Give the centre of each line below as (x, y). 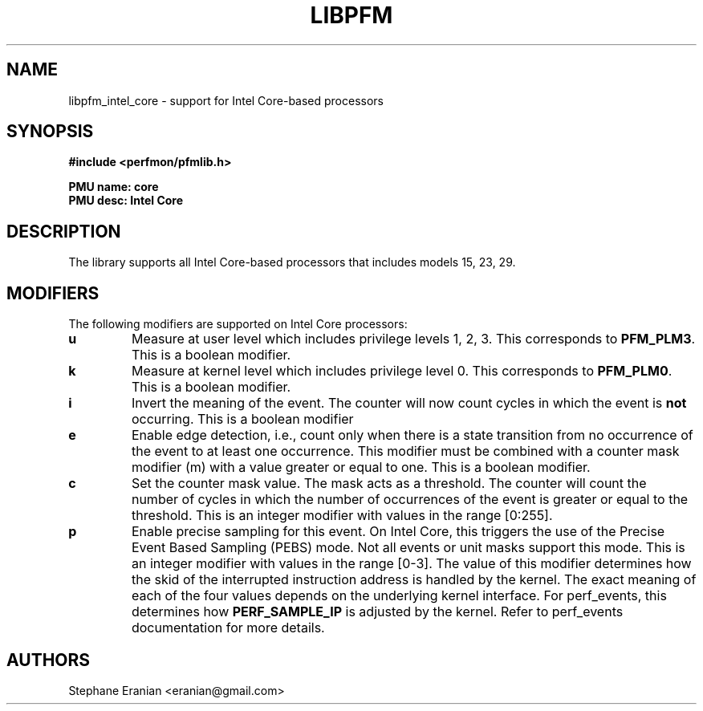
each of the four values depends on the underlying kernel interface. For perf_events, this (399, 596)
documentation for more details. (228, 628)
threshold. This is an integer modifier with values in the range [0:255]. (342, 516)
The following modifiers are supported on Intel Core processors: (238, 324)
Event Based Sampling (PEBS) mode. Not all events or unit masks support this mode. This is (408, 548)
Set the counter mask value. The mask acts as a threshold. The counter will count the (389, 483)
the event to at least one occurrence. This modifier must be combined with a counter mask (405, 451)
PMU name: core (114, 187)
